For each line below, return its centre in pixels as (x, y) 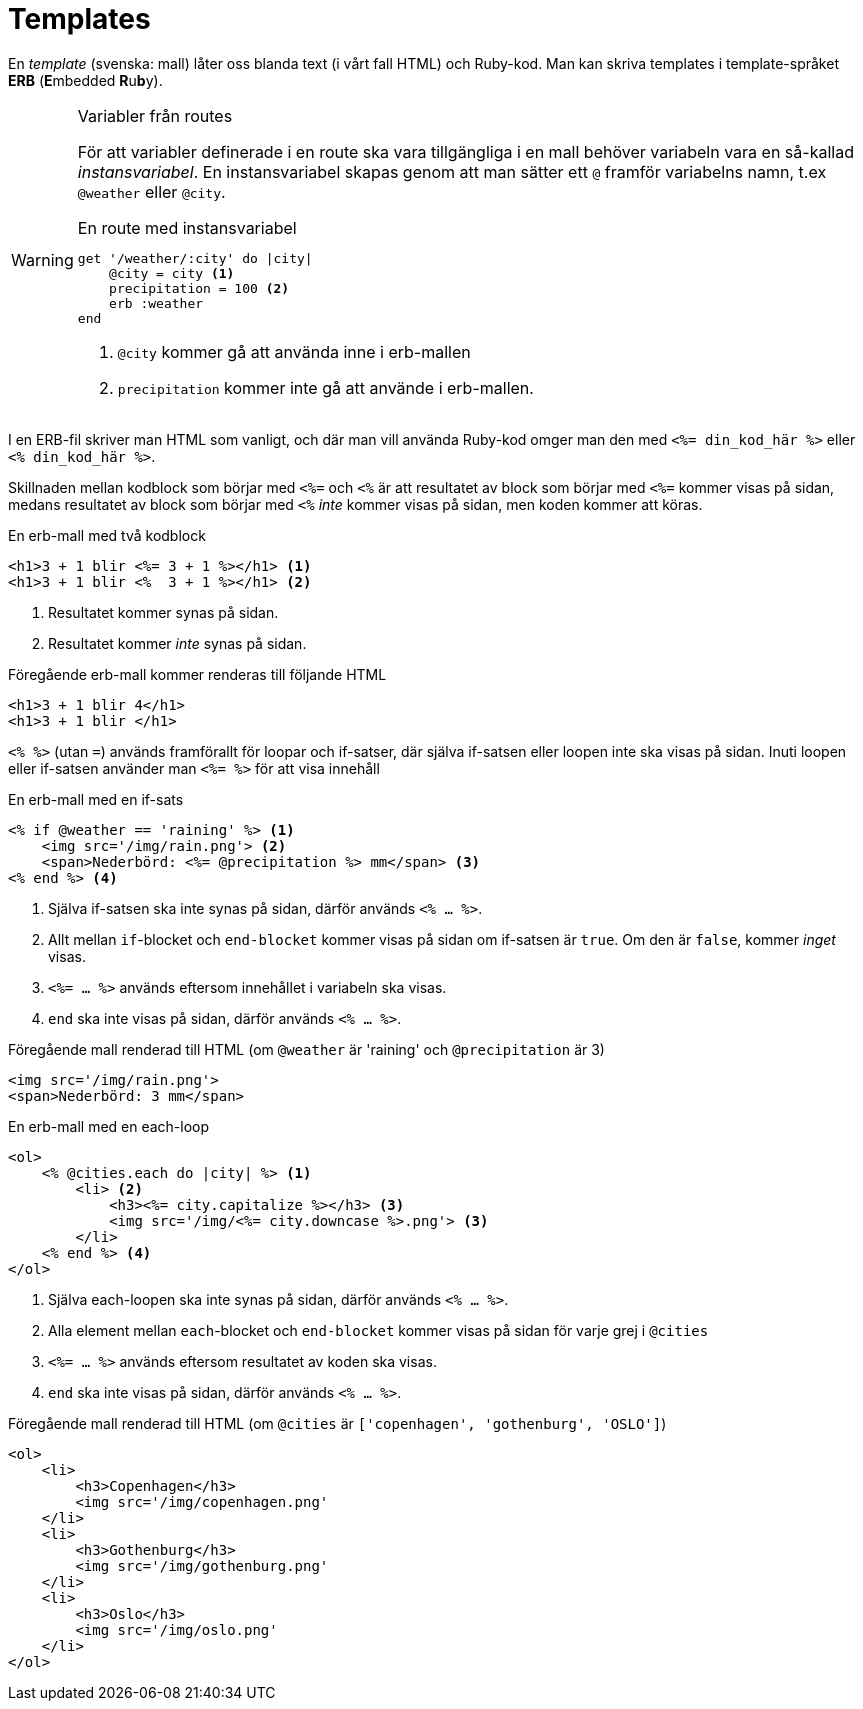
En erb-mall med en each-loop (109, 1126)
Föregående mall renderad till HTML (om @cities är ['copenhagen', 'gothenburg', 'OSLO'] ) (337, 1423)
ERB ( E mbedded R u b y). (85, 80)
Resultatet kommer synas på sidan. (163, 612)
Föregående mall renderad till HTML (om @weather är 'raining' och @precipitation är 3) (306, 1049)
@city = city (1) (172, 273)
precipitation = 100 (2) (199, 288)
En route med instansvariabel (187, 227)
